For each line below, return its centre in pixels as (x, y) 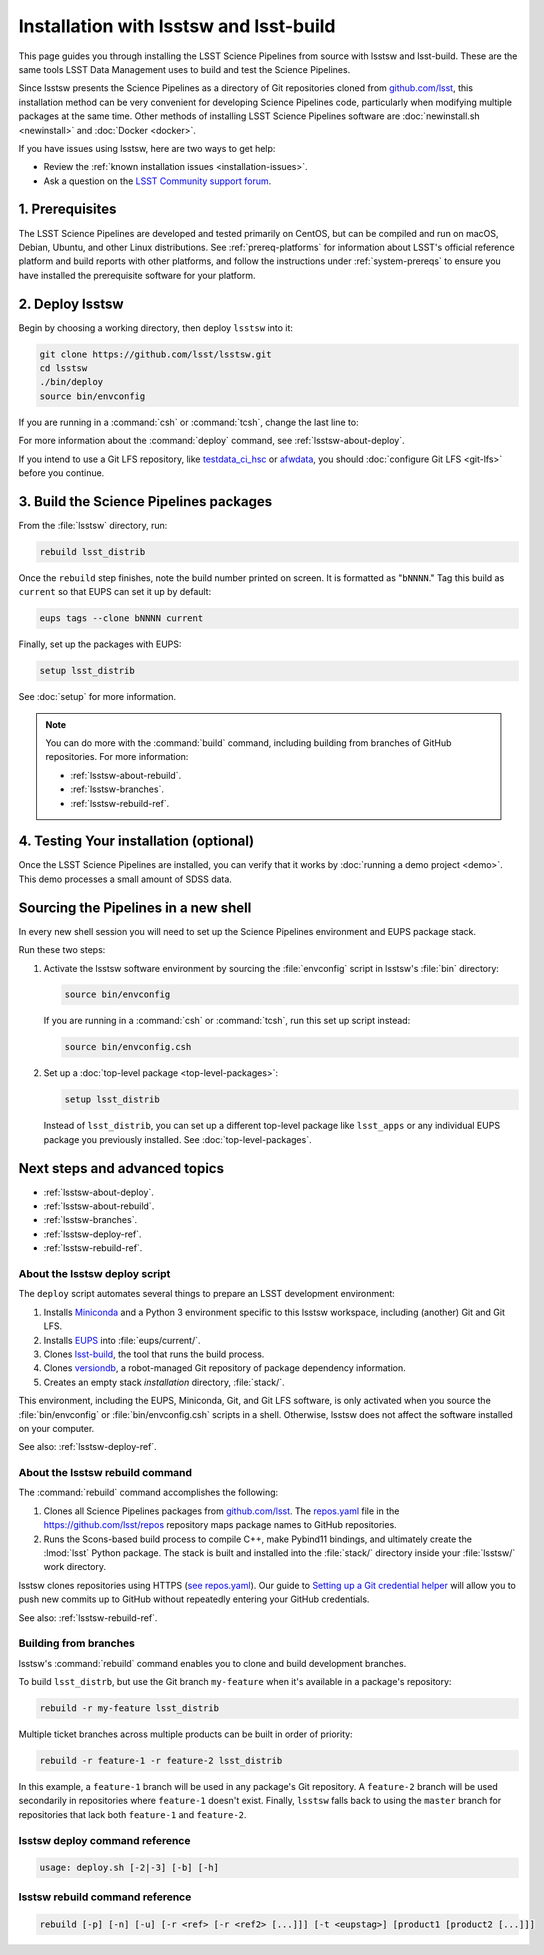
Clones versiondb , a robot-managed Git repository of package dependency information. (224, 1368)
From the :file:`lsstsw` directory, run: (93, 525)
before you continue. (61, 472)
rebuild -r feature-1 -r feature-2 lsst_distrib (161, 1761)
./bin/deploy (71, 382)
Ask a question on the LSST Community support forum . (157, 181)
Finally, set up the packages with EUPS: (100, 644)
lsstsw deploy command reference (104, 1840)
